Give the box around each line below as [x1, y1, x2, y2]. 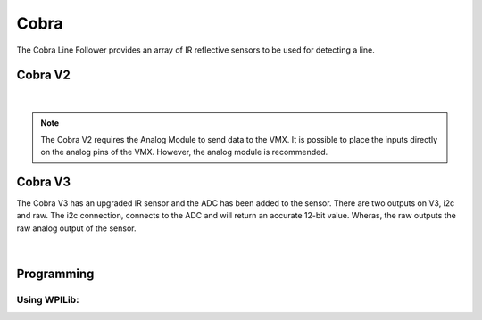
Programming [16, 267, 95, 282]
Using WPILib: [16, 293, 79, 306]
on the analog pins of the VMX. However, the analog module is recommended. [40, 147, 328, 158]
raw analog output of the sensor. [16, 223, 137, 234]
